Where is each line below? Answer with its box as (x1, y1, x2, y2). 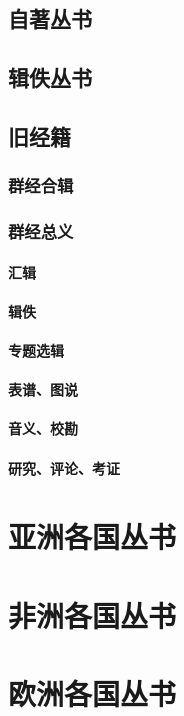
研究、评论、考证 (8, 457, 120, 478)
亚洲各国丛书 (8, 516, 177, 557)
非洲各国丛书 (8, 594, 177, 635)
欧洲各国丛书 (8, 673, 177, 714)
